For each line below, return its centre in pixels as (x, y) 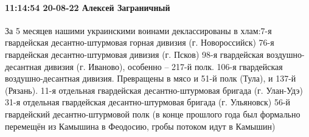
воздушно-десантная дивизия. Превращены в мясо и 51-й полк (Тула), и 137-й (151, 78)
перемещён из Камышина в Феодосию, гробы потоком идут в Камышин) (140, 126)
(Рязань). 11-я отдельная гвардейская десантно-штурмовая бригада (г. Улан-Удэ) (154, 90)
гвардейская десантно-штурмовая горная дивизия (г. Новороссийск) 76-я (140, 42)
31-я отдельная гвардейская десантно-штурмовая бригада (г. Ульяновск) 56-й (148, 102)
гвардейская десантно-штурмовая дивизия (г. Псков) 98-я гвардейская (134, 54)
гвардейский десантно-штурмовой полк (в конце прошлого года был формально (153, 114)
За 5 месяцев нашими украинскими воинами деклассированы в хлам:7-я (138, 30)
